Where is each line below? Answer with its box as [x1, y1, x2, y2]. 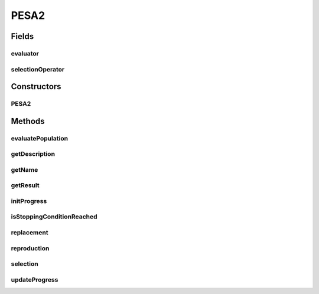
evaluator [11, 49, 40, 57]
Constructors [11, 81, 61, 92]
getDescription [11, 150, 56, 158]
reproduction [11, 244, 50, 252]
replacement [11, 228, 48, 237]
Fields [11, 31, 34, 41]
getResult [11, 181, 40, 190]
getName [11, 165, 38, 174]
